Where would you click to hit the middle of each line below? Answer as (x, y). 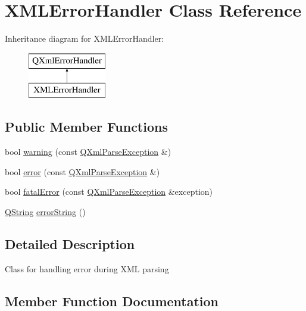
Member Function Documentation (112, 301)
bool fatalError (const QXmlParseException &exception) (109, 192)
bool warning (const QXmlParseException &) (88, 152)
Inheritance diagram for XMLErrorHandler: (85, 38)
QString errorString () (45, 211)
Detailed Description (70, 243)
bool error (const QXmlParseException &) (82, 171)
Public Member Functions (86, 127)
